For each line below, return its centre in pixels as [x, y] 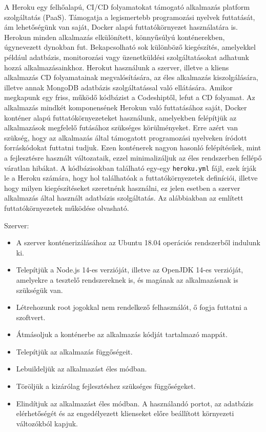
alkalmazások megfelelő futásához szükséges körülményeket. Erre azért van [121, 127]
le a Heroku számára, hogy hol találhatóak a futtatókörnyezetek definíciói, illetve [131, 178]
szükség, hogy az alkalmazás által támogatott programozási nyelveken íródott [126, 137]
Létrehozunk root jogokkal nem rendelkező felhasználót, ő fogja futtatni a [132, 307]
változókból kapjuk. [47, 423]
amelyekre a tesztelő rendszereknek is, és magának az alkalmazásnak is [127, 279]
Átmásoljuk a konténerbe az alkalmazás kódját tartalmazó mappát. [122, 334]
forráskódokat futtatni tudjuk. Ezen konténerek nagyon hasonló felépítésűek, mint [133, 148]
